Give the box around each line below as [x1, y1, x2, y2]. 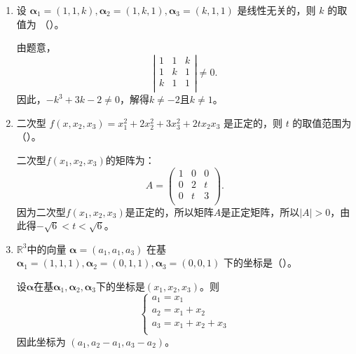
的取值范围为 [292, 115, 352, 130]
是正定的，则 [223, 115, 282, 130]
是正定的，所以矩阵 [125, 204, 214, 219]
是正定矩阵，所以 [221, 204, 300, 219]
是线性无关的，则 [237, 3, 316, 17]
